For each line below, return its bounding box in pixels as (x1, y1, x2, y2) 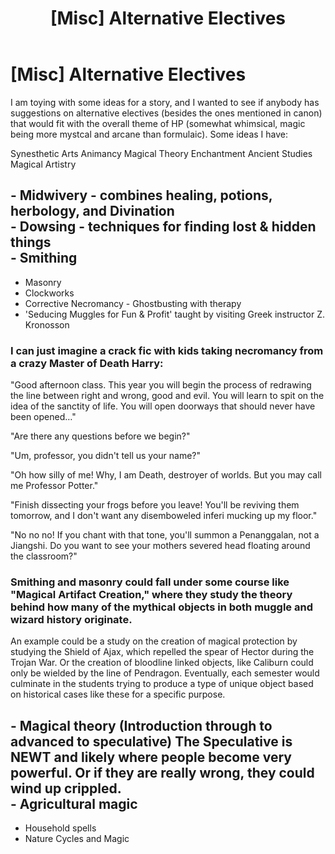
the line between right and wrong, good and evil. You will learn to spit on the (10, 390, 325, 402)
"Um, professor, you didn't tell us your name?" (10, 450, 202, 462)
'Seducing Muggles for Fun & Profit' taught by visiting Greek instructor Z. (24, 308, 325, 320)
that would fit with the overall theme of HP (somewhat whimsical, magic (10, 117, 306, 129)
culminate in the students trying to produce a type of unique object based (10, 678, 314, 690)
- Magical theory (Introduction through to (10, 717, 273, 734)
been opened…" (10, 411, 77, 423)
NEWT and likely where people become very (10, 748, 293, 766)
